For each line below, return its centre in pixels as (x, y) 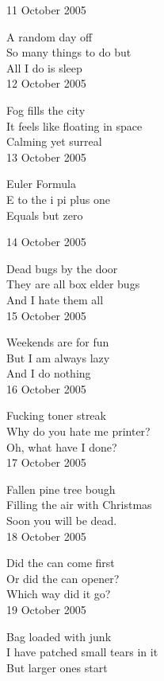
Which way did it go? (59, 594)
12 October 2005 (46, 83)
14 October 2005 (46, 242)
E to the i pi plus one (58, 199)
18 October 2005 (46, 536)
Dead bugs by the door (62, 268)
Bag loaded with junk (59, 636)
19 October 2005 (46, 609)
